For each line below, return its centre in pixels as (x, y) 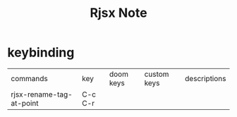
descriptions (205, 78)
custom (157, 74)
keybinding (41, 53)
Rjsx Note (119, 13)
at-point (25, 103)
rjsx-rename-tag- (42, 94)
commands (29, 78)
